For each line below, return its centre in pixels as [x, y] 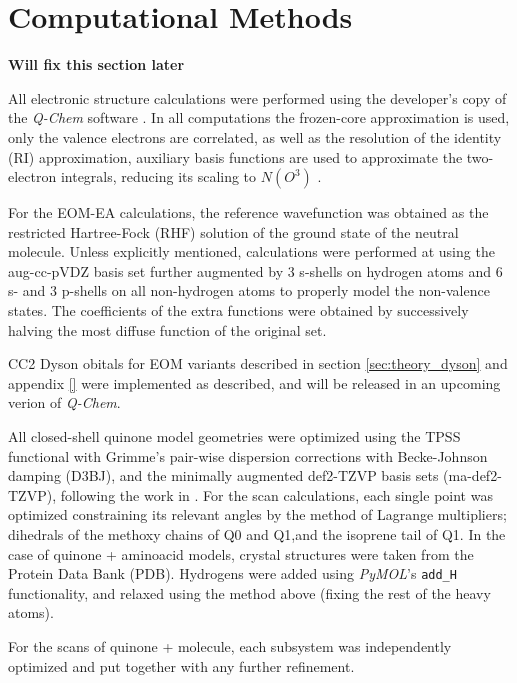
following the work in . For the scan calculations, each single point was [276, 494]
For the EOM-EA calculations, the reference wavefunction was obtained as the [248, 212]
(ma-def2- [472, 475]
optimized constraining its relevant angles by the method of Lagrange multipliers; [257, 514]
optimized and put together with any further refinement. [181, 665]
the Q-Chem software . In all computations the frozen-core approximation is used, [259, 117]
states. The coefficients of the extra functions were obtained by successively [238, 310]
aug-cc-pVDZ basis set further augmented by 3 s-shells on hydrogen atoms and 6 [255, 270]
